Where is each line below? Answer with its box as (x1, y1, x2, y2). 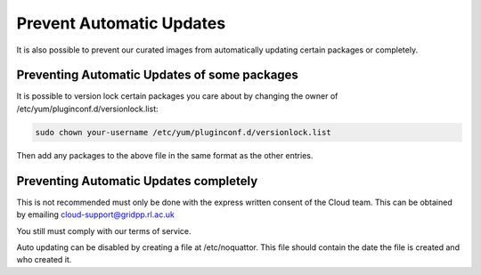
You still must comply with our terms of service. (16, 225, 192, 236)
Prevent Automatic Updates (16, 13, 226, 33)
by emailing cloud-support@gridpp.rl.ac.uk (16, 209, 175, 220)
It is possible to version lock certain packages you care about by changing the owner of (16, 91, 338, 101)
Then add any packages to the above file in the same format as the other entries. (16, 150, 314, 160)
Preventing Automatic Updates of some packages (16, 68, 298, 83)
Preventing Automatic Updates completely (16, 174, 258, 189)
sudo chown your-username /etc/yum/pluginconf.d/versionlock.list (35, 127, 331, 137)
